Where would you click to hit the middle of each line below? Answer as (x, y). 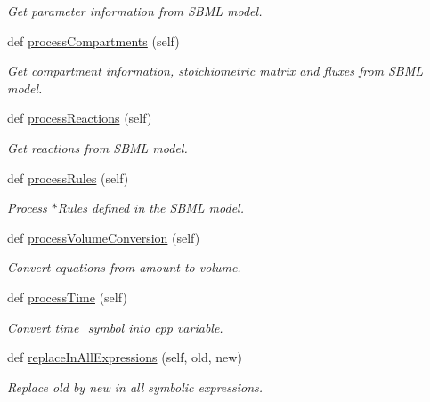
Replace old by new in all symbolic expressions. (135, 386)
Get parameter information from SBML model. (135, 11)
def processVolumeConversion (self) (104, 237)
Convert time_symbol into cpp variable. (115, 327)
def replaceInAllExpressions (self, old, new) (125, 357)
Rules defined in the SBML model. (150, 208)
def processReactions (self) (80, 118)
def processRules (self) (68, 177)
